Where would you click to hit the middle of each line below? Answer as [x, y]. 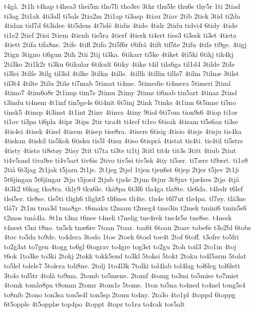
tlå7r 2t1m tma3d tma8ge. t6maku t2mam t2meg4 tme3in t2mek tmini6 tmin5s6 [125, 208]
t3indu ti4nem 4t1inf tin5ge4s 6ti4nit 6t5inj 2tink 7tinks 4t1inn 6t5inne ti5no [120, 102]
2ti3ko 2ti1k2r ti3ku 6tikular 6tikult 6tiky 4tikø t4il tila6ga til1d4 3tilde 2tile [119, 64]
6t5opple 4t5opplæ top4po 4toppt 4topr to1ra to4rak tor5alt [94, 304]
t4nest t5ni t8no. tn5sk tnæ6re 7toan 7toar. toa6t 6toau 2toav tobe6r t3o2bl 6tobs [127, 227]
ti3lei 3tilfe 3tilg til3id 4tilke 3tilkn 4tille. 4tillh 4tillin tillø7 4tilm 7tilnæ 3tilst [122, 73]
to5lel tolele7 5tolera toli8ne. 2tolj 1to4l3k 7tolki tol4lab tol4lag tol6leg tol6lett [122, 266]
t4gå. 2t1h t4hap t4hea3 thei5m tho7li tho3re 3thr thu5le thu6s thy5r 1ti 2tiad [122, 6]
